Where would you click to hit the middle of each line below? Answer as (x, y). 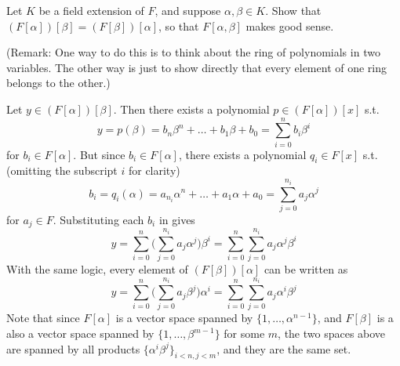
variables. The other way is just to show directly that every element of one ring (197, 67)
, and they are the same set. (284, 348)
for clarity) (154, 170)
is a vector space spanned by (184, 318)
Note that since (43, 318)
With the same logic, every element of (97, 269)
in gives (177, 219)
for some (244, 333)
